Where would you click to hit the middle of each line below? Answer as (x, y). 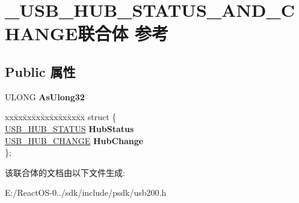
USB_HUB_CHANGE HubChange (74, 140)
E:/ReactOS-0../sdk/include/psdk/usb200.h (86, 192)
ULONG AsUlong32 (45, 96)
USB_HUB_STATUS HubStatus (69, 128)
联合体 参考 (123, 33)
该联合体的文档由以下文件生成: (65, 172)
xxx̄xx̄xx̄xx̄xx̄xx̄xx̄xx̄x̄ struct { (61, 117)
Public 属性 (40, 71)
